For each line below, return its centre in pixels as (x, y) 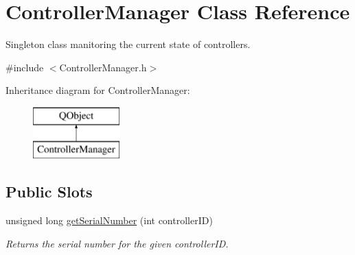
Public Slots (49, 192)
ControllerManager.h (103, 67)
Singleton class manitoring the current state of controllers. (128, 44)
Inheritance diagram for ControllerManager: (98, 90)
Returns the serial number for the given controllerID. (117, 243)
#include (25, 67)
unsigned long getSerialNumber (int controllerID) (109, 220)
